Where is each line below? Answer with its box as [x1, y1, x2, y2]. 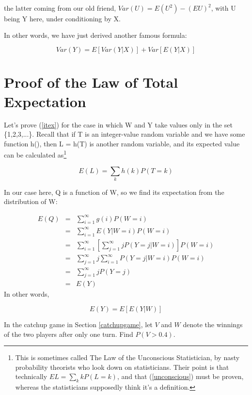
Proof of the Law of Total [4, 72, 178, 92]
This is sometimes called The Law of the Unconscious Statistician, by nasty [15, 352, 240, 363]
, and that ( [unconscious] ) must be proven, [117, 371, 244, 381]
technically [15, 371, 47, 381]
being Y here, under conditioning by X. [4, 14, 121, 23]
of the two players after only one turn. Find [4, 329, 133, 339]
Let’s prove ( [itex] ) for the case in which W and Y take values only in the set [4, 119, 233, 129]
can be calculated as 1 [4, 148, 67, 159]
